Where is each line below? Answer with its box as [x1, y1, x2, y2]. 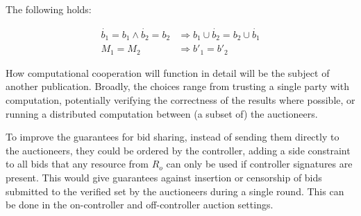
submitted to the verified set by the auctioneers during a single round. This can [6, 183, 344, 198]
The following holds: [6, 2, 92, 16]
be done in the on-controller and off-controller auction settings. [6, 197, 274, 212]
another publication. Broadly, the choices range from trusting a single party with [6, 79, 349, 93]
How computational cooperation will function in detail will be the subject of [6, 65, 330, 80]
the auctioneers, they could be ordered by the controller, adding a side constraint [6, 143, 351, 157]
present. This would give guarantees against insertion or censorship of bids [6, 170, 322, 184]
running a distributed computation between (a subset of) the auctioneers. [6, 106, 318, 120]
